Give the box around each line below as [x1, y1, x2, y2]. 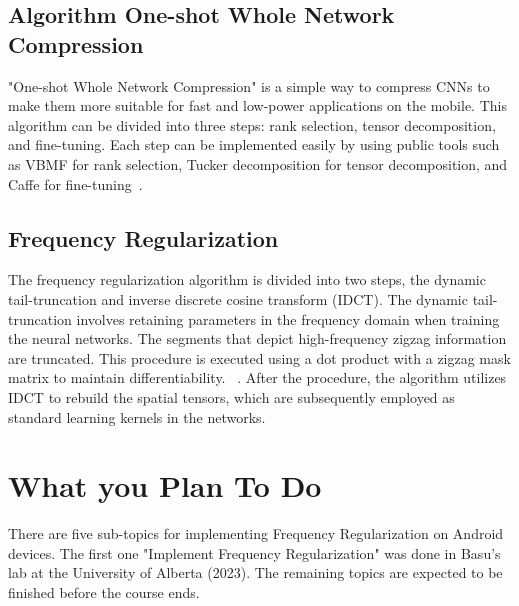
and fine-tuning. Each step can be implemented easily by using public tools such [8, 134, 500, 155]
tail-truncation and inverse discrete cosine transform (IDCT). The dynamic [8, 288, 468, 309]
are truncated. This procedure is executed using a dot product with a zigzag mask [8, 347, 511, 368]
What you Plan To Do [8, 465, 322, 506]
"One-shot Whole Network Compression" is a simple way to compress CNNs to [8, 75, 490, 96]
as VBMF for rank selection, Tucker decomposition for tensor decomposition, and [8, 153, 508, 174]
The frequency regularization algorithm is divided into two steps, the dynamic [8, 269, 486, 290]
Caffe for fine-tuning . [8, 173, 143, 194]
